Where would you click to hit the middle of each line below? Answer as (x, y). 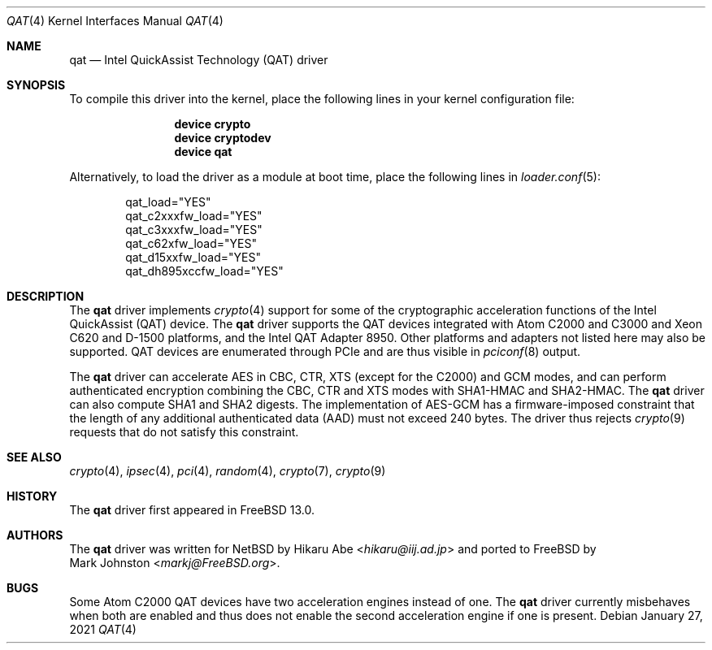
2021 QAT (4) (103, 629)
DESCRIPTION (46, 296)
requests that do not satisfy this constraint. (184, 432)
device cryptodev (223, 138)
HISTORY (32, 496)
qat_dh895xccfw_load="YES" (204, 271)
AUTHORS (35, 535)
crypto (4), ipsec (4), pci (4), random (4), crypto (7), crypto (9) (228, 471)
